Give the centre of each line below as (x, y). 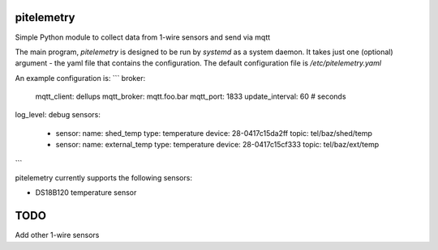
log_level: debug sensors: (58, 115)
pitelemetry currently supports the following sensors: (103, 178)
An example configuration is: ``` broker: (80, 78)
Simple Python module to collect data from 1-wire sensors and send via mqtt (143, 37)
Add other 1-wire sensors (57, 235)
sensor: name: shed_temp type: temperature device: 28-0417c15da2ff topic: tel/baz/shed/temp (214, 133)
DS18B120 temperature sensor (86, 193)
